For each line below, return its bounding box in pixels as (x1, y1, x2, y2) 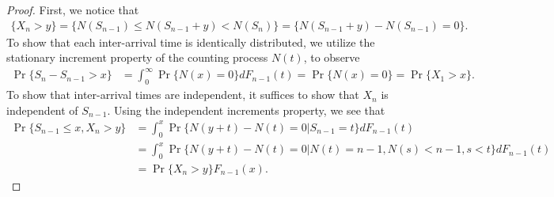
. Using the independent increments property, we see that (107, 101, 385, 118)
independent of (6, 101, 78, 118)
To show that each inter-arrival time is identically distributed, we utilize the (6, 33, 375, 50)
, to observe (303, 49, 360, 66)
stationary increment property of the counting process (6, 49, 268, 66)
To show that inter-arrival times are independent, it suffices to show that (6, 86, 359, 103)
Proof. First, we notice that (6, 2, 139, 17)
